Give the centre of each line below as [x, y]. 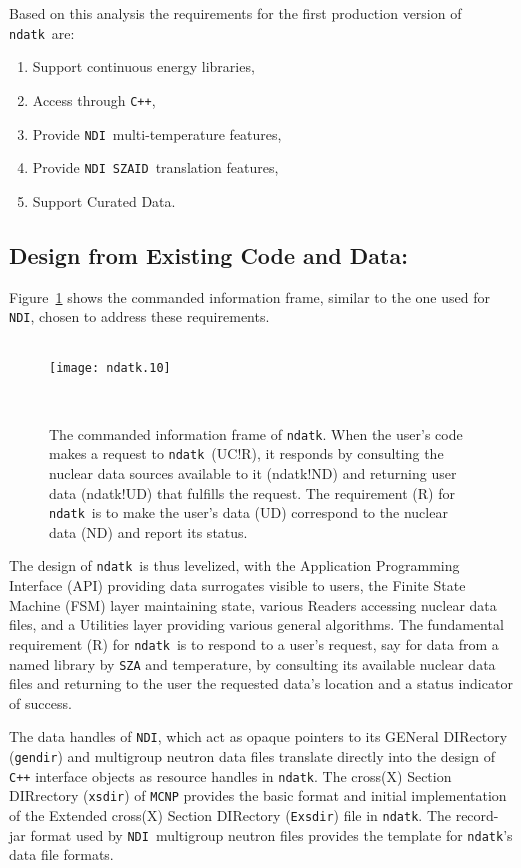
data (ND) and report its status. [148, 531]
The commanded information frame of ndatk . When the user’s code [256, 433]
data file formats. [61, 854]
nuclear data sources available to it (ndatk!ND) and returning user [253, 473]
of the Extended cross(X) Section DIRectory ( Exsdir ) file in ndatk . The [230, 815]
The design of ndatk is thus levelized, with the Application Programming [234, 565]
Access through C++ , [94, 99]
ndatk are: [42, 32]
